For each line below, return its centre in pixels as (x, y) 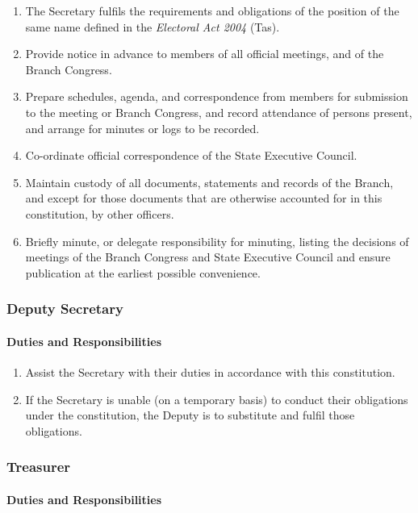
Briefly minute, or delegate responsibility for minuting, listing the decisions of (217, 241)
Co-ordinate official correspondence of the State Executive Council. (191, 155)
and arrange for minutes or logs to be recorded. (142, 128)
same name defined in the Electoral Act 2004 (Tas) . (153, 26)
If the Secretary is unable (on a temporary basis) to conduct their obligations (217, 399)
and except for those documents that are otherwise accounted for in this (204, 198)
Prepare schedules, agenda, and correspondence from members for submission (217, 96)
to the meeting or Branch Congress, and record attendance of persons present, (219, 112)
